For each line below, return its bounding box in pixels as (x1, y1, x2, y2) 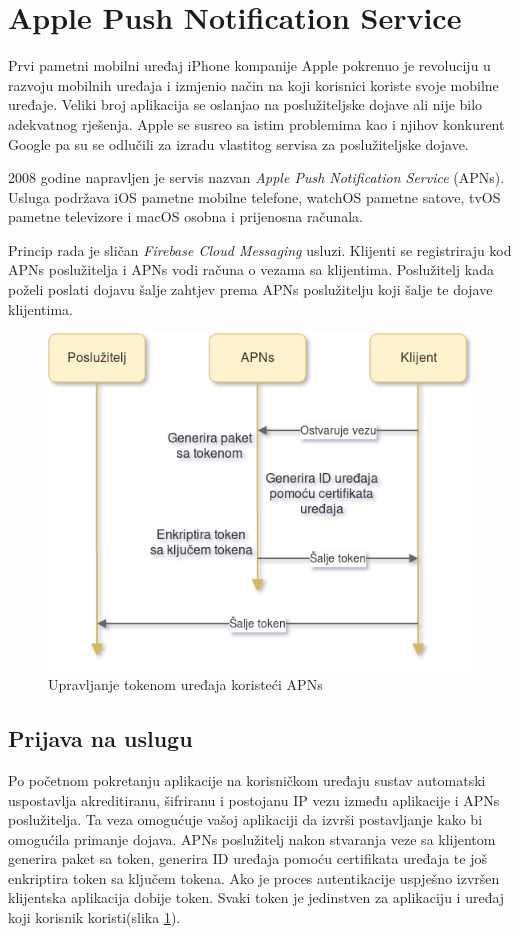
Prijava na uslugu (8, 723, 193, 754)
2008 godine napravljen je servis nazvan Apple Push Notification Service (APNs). (8, 167, 505, 188)
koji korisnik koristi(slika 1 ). (8, 907, 181, 928)
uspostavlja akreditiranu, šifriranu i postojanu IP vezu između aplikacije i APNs (8, 789, 500, 810)
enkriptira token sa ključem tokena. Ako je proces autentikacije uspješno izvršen (8, 867, 500, 888)
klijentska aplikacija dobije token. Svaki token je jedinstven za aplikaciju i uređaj (8, 887, 505, 908)
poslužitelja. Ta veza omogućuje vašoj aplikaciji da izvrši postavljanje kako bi (8, 809, 483, 830)
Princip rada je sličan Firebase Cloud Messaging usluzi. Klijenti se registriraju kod (8, 239, 512, 260)
